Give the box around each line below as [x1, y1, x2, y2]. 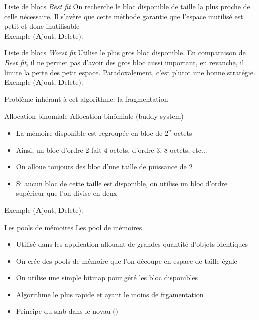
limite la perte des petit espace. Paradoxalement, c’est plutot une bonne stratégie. [4, 67, 255, 77]
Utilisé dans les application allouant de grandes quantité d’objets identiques [16, 239, 248, 249]
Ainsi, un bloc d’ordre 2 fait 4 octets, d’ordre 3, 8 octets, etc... [16, 144, 207, 155]
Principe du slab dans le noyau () [16, 306, 118, 316]
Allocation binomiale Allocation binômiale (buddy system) [4, 111, 184, 121]
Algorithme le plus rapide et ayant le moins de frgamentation [16, 289, 204, 299]
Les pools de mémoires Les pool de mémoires [4, 222, 142, 232]
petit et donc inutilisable [4, 21, 80, 31]
